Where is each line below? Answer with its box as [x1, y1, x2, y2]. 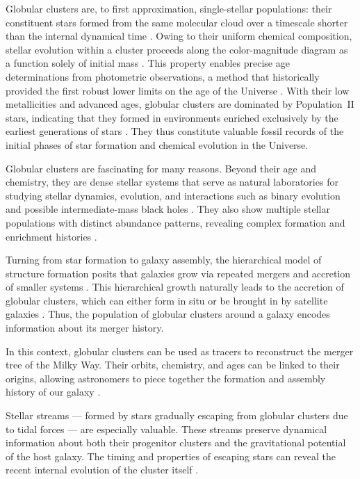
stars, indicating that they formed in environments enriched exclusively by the [6, 110, 338, 124]
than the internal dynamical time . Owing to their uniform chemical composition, [6, 29, 352, 43]
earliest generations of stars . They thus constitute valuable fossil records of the [6, 124, 344, 138]
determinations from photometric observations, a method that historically [6, 69, 320, 83]
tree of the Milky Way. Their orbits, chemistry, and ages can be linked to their [6, 357, 340, 372]
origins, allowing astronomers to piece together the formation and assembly [6, 371, 326, 385]
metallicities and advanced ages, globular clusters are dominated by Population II [6, 97, 354, 111]
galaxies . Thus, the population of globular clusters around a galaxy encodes [6, 307, 330, 321]
